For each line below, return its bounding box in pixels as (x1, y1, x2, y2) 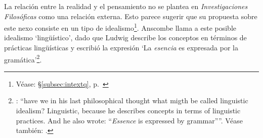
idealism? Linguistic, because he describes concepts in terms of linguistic (16, 105, 241, 116)
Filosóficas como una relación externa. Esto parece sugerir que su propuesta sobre (4, 11, 257, 21)
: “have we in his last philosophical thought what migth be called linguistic (16, 95, 248, 106)
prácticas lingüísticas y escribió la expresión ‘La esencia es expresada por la (4, 42, 238, 53)
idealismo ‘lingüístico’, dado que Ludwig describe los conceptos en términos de (4, 32, 247, 43)
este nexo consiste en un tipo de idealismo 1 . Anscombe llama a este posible (4, 21, 236, 33)
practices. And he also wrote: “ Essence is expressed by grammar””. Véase (16, 115, 243, 125)
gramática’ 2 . (4, 52, 42, 64)
